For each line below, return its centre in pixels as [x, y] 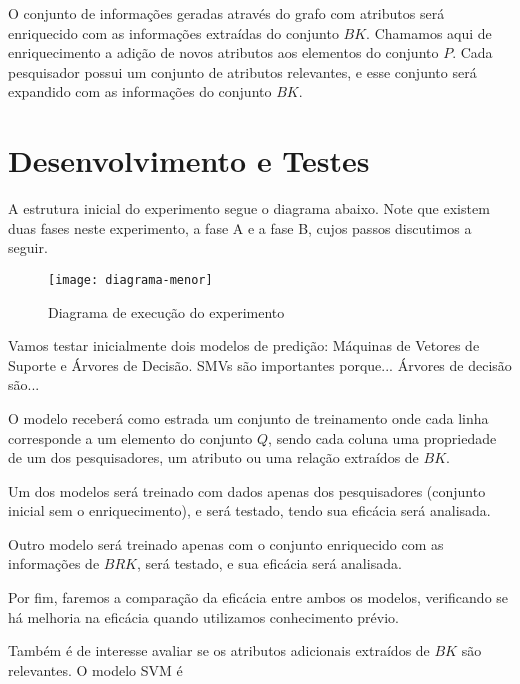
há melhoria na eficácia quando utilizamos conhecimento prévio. [203, 616]
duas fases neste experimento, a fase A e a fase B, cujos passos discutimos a [240, 227]
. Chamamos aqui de [429, 32]
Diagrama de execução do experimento [166, 311]
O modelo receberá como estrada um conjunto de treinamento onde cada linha [248, 417]
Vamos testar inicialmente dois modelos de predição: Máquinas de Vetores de [244, 345]
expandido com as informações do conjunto [140, 91]
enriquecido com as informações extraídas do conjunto [173, 32]
